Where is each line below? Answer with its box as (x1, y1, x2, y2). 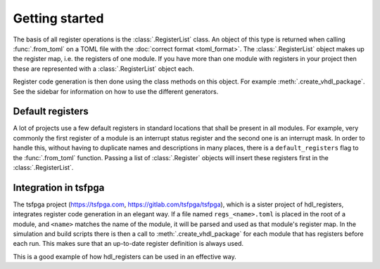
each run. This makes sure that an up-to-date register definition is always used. (13, 240, 244, 248)
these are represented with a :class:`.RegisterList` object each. (13, 64, 195, 73)
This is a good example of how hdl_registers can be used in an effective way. (13, 252, 236, 261)
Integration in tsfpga (13, 181, 105, 193)
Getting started (13, 11, 104, 26)
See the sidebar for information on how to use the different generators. (13, 87, 219, 96)
